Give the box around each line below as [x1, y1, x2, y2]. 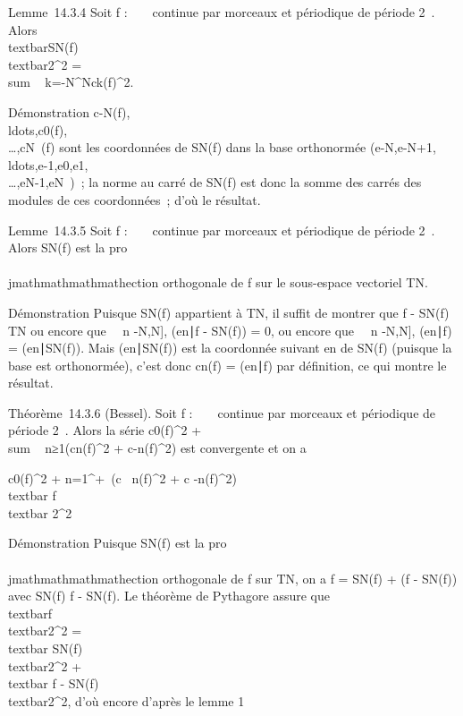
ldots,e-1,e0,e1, [8, 155, 88, 174]
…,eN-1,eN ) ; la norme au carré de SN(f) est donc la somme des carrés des [8, 173, 422, 192]
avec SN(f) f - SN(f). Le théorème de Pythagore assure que [8, 586, 330, 605]
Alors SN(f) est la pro [8, 238, 128, 257]
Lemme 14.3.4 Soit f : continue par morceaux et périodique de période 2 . [8, 3, 435, 21]
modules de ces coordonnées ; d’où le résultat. [8, 190, 261, 209]
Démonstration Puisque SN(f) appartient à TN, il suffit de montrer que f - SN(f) [8, 303, 450, 321]
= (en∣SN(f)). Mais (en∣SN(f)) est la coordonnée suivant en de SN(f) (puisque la [8, 338, 452, 357]
